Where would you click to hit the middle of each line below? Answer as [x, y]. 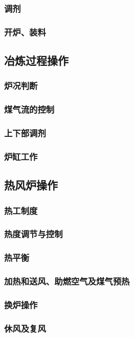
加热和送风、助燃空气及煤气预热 [67, 281]
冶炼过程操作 [36, 60]
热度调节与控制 [33, 234]
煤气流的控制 [29, 109]
